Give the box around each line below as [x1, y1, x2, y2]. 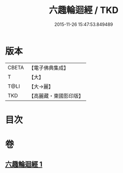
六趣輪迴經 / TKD [49, 4, 119, 16]
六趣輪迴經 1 [5, 160, 43, 169]
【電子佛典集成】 [28, 64, 69, 71]
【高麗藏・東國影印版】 [28, 92, 84, 99]
